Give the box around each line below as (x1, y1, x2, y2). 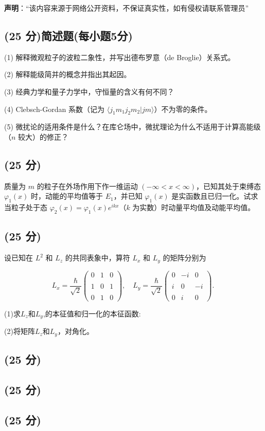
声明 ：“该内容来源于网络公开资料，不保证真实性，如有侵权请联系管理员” (4, 3, 249, 13)
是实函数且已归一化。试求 (171, 191, 258, 201)
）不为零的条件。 (154, 103, 212, 114)
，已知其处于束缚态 (196, 180, 261, 191)
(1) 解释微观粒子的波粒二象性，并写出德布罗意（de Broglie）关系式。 (4, 51, 235, 62)
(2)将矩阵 (4, 326, 35, 336)
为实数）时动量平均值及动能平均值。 (132, 202, 255, 213)
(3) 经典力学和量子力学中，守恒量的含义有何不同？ (4, 86, 174, 97)
